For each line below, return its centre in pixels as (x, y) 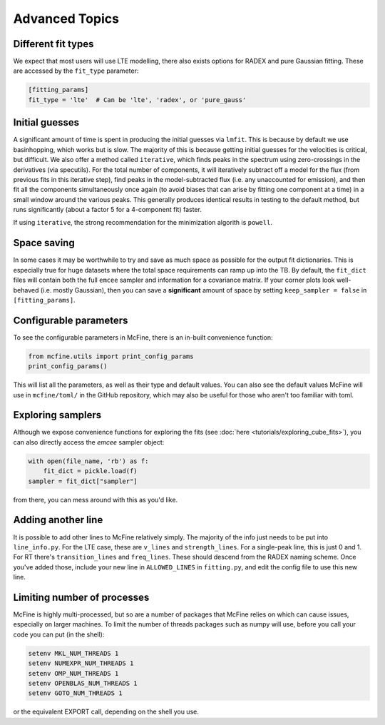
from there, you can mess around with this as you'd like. (96, 500)
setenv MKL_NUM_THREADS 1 (73, 653)
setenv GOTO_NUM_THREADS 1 (75, 693)
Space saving (44, 243)
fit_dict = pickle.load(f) (91, 471)
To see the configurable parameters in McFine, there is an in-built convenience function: (143, 337)
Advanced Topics (66, 19)
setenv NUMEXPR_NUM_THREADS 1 (81, 663)
